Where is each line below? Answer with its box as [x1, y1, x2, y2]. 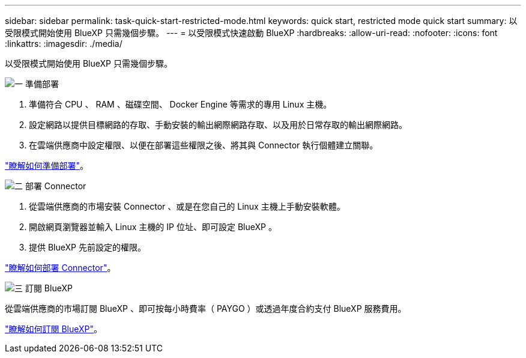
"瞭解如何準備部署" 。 [5, 160, 89, 171]
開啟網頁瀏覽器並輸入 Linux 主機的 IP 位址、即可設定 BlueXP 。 [29, 222, 277, 232]
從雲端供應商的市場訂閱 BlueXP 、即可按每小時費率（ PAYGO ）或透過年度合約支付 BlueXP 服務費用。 [5, 303, 407, 314]
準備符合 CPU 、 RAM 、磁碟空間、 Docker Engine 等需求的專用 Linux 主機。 [29, 99, 332, 109]
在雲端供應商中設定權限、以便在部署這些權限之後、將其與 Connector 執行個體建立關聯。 [29, 140, 378, 150]
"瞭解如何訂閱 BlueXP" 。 [5, 324, 103, 334]
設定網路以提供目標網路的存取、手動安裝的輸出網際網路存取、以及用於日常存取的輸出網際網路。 [29, 120, 407, 130]
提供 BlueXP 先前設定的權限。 [29, 242, 146, 252]
